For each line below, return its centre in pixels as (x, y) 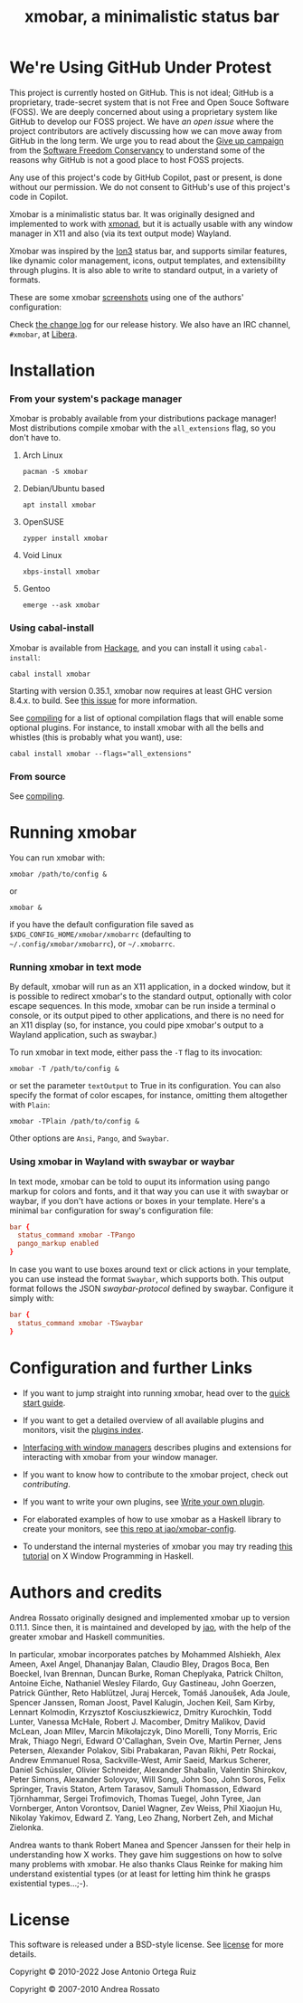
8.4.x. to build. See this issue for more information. (104, 700)
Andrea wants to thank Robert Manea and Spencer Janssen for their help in (150, 1845)
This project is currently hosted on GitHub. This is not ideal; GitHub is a (142, 92)
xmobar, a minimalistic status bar (152, 17)
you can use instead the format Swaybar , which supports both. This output (147, 1279)
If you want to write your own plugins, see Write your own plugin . (143, 1501)
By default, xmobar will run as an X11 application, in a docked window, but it (150, 987)
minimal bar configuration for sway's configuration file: (112, 1210)
